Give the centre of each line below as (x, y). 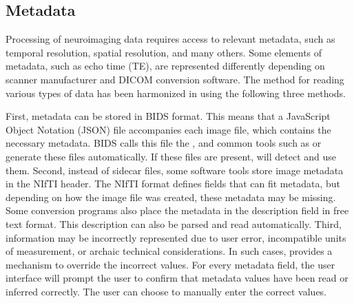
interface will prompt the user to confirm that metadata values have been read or (177, 278)
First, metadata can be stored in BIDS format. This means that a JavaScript (168, 116)
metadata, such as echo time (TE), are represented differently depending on (165, 66)
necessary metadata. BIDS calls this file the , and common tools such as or (164, 143)
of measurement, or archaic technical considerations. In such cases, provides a (169, 251)
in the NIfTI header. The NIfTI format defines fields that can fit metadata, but (173, 184)
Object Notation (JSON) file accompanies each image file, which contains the (168, 129)
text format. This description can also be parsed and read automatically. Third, (174, 223)
